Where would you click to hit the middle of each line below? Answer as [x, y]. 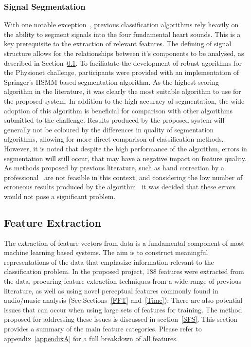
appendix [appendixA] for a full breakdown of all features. [91, 338]
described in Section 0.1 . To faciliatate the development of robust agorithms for [123, 63]
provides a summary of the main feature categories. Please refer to [103, 329]
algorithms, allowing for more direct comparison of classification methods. [114, 139]
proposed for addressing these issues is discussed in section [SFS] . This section [121, 319]
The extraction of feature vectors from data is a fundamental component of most [124, 243]
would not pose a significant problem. [60, 196]
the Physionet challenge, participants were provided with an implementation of [122, 72]
